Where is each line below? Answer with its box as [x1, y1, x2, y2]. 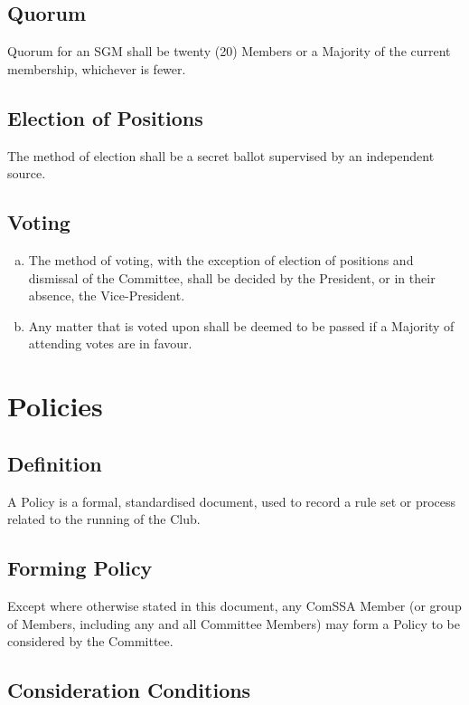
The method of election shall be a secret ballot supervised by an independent [7, 146, 435, 165]
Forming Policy [7, 554, 153, 582]
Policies [7, 387, 103, 424]
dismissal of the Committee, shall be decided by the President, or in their [28, 268, 436, 287]
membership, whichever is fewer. [7, 59, 186, 78]
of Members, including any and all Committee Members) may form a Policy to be [7, 614, 460, 633]
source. [7, 164, 46, 183]
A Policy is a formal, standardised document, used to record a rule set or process [7, 491, 456, 510]
